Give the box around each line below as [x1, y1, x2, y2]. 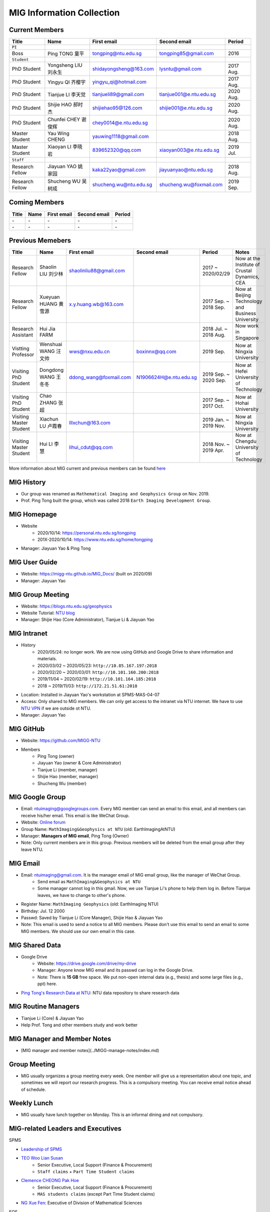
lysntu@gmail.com [159, 65, 202, 72]
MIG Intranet [9, 629, 48, 638]
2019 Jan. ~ [202, 416, 229, 423]
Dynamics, [235, 273, 260, 280]
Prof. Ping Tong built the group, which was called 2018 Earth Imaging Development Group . [21, 497, 211, 504]
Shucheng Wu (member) [37, 781, 87, 786]
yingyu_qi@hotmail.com [92, 79, 147, 85]
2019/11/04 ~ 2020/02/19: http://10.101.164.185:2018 [37, 676, 156, 682]
